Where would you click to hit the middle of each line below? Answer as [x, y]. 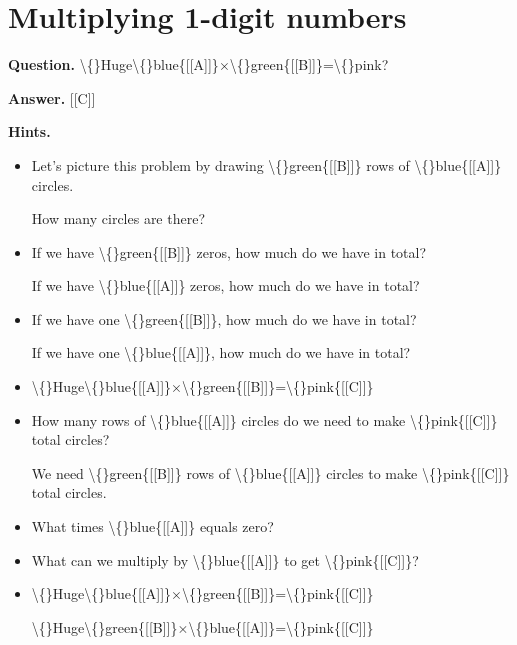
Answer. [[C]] [52, 97]
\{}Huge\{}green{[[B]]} [104, 626]
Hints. [29, 131]
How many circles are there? [118, 218]
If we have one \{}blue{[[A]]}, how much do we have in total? [221, 352]
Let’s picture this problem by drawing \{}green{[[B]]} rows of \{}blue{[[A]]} [266, 164]
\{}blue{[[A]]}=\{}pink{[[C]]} [281, 626]
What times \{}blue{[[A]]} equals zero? [152, 526]
